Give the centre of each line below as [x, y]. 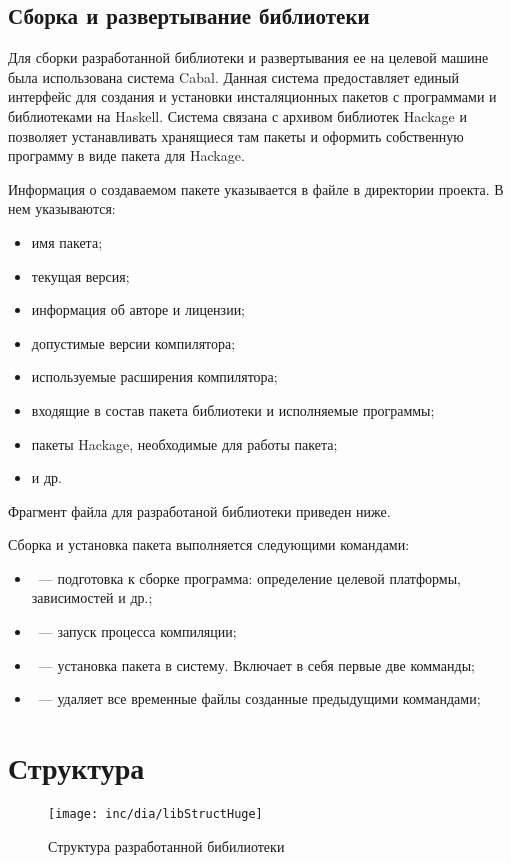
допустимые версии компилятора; [133, 342]
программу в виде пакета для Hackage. [126, 155]
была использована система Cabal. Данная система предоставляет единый [234, 76]
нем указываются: [62, 208]
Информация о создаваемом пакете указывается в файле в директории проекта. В [256, 188]
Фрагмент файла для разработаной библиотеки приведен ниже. [199, 510]
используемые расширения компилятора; [154, 376]
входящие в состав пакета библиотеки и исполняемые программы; [233, 409]
